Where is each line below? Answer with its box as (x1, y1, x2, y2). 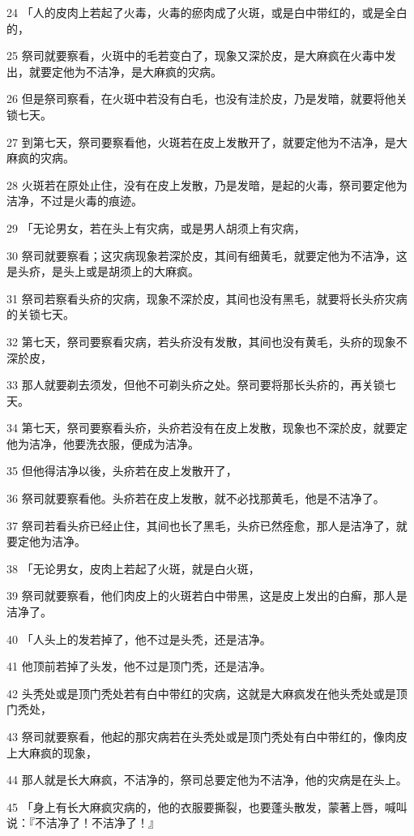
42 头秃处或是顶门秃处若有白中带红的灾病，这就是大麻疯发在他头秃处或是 (6, 684, 396, 701)
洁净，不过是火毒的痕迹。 (6, 192, 143, 209)
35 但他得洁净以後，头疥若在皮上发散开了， (6, 462, 237, 479)
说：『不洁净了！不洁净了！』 (6, 814, 160, 831)
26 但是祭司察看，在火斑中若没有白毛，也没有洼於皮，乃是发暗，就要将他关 (6, 90, 408, 107)
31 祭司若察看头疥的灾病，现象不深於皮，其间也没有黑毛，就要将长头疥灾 (6, 289, 396, 307)
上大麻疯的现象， (6, 744, 97, 761)
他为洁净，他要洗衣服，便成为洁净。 (6, 435, 199, 452)
